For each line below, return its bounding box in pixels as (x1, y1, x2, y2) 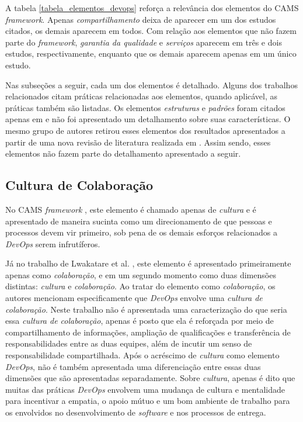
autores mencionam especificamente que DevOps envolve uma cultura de (5, 292, 263, 304)
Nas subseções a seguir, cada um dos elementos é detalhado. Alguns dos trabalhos (5, 78, 298, 91)
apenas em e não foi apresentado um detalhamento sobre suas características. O (5, 113, 291, 125)
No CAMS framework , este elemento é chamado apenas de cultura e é (5, 203, 256, 215)
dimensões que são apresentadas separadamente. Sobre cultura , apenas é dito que (5, 372, 295, 384)
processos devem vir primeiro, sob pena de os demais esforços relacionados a (5, 226, 277, 238)
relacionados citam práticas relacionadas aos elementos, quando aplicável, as (5, 90, 278, 102)
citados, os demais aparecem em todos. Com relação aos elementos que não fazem (5, 25, 297, 37)
